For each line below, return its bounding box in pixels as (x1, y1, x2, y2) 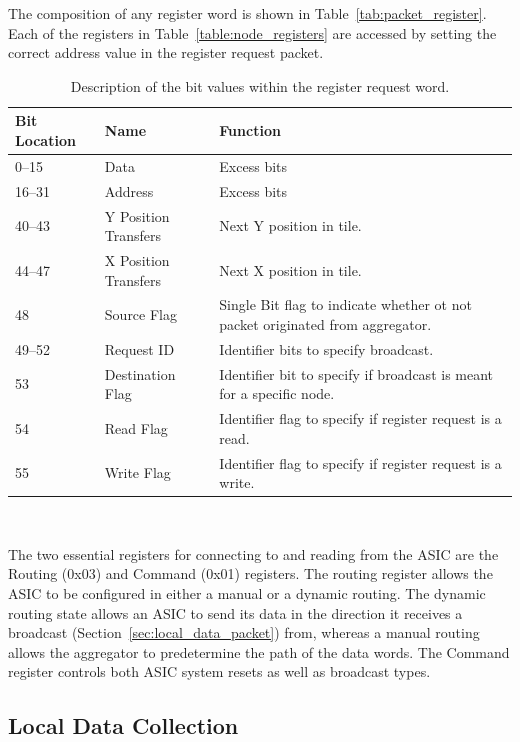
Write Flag (104, 462, 171, 483)
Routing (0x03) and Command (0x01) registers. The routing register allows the (8, 563, 493, 584)
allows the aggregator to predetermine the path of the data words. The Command (8, 641, 510, 662)
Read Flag (104, 417, 168, 438)
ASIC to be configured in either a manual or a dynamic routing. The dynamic (8, 583, 486, 603)
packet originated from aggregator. (219, 313, 432, 334)
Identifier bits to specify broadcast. (219, 338, 434, 359)
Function (219, 120, 281, 141)
